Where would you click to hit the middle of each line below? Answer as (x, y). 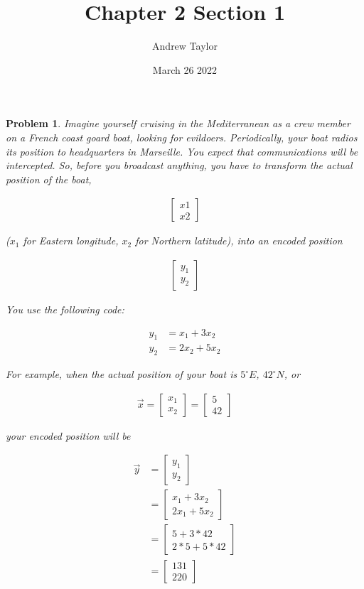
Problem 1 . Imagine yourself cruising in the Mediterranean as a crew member (178, 123)
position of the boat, (49, 179)
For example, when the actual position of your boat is (122, 374)
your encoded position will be (68, 435)
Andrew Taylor (185, 46)
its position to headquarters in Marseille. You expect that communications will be (182, 151)
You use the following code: (65, 309)
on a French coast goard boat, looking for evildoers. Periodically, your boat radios (182, 137)
